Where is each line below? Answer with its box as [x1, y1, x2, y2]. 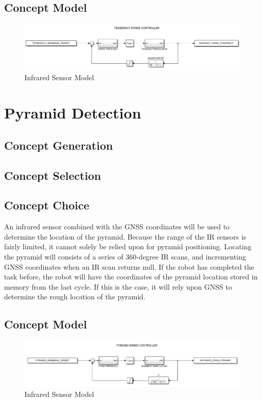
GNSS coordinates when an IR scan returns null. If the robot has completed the [4, 261, 254, 272]
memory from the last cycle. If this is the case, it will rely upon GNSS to [4, 281, 232, 292]
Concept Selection [4, 167, 101, 183]
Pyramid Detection [4, 102, 141, 123]
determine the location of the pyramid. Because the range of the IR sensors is [4, 231, 246, 242]
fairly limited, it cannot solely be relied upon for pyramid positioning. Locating [4, 241, 252, 252]
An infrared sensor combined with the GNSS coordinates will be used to [4, 221, 230, 232]
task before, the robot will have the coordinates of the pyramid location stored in [4, 271, 258, 282]
